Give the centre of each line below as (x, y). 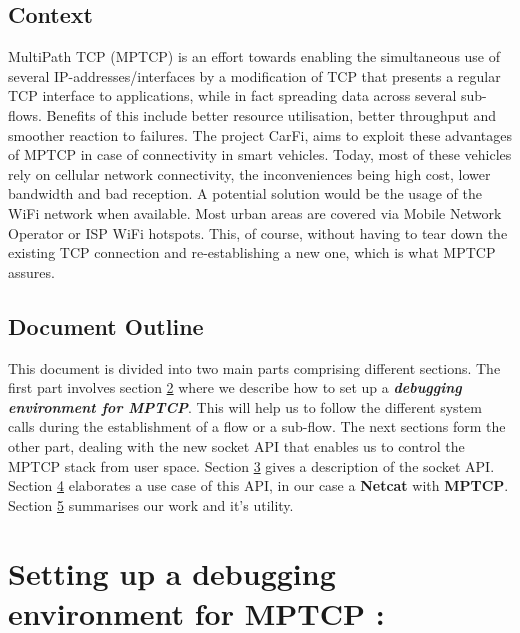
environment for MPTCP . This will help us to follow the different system (245, 406)
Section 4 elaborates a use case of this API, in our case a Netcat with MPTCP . (258, 485)
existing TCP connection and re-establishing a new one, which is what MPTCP (252, 252)
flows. (25, 114)
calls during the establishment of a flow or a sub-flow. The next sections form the (257, 426)
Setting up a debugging (172, 573)
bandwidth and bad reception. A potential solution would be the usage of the (245, 193)
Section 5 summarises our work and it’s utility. (151, 504)
